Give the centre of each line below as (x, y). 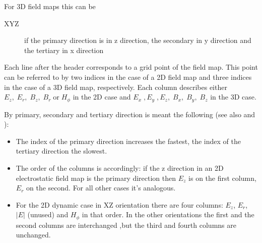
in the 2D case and (102, 97)
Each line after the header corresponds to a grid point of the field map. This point (131, 67)
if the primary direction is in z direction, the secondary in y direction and (138, 40)
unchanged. (33, 235)
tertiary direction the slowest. (61, 151)
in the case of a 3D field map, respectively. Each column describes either (116, 87)
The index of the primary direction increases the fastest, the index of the (128, 141)
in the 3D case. (233, 97)
